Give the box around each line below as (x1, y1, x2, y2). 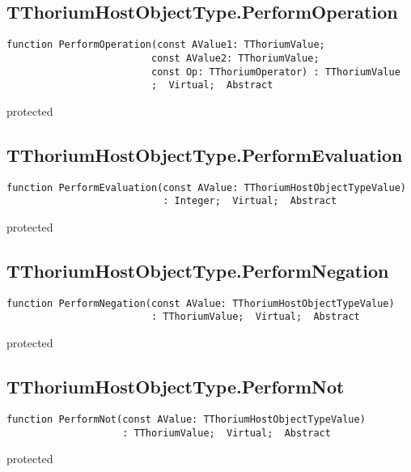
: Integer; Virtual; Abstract (163, 195, 337, 207)
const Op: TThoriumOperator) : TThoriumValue (150, 66, 400, 78)
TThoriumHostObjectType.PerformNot (6, 374, 345, 399)
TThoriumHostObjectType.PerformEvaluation (6, 142, 403, 167)
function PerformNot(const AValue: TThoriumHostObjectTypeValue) (6, 413, 366, 425)
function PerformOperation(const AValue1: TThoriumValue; (6, 39, 325, 51)
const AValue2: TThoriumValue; (150, 52, 320, 64)
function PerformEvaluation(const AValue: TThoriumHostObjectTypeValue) (6, 181, 406, 193)
